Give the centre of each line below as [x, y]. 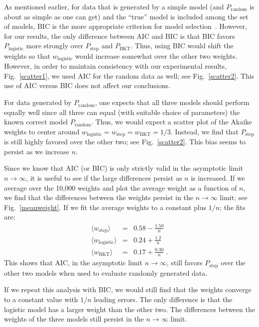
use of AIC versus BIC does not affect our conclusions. [87, 85]
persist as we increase [37, 151]
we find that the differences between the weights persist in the [99, 197]
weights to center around [42, 131]
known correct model [36, 122]
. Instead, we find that [204, 131]
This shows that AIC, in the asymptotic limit [73, 263]
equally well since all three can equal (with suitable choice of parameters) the [122, 112]
